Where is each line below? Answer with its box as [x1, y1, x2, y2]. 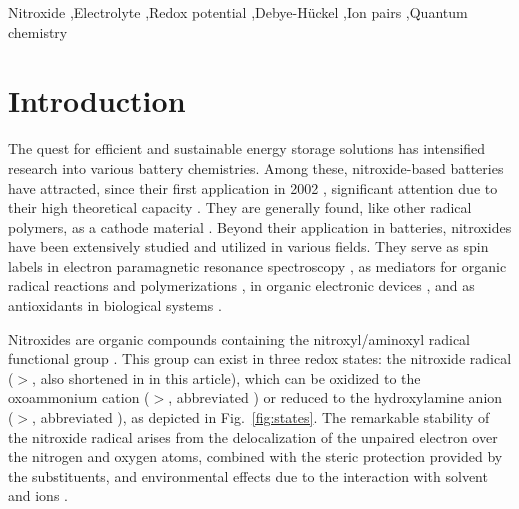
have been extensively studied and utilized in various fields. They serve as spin [8, 236, 489, 257]
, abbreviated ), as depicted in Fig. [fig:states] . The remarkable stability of [32, 407, 490, 428]
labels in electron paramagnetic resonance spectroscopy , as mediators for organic [8, 255, 507, 276]
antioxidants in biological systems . [8, 295, 222, 316]
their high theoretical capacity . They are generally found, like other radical [8, 197, 472, 218]
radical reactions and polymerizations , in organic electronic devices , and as [8, 275, 475, 296]
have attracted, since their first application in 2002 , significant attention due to [8, 177, 498, 198]
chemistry [8, 21, 68, 42]
